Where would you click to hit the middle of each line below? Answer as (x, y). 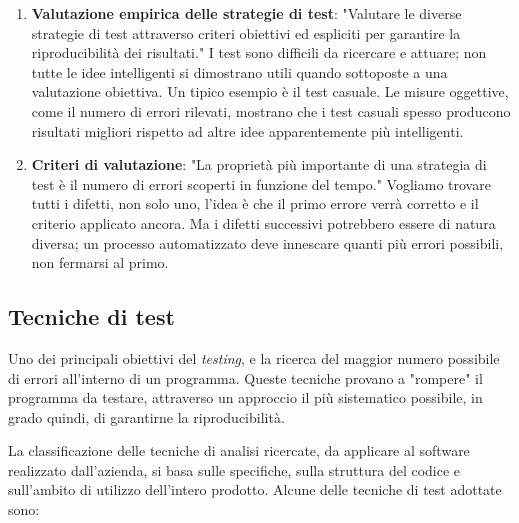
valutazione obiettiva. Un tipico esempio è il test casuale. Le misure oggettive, (270, 91)
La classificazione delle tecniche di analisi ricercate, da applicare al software (239, 450)
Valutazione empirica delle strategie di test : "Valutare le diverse (246, 13)
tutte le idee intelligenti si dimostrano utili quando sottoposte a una (239, 71)
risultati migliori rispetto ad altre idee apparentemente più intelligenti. (247, 130)
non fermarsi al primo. (100, 262)
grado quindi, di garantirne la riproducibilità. (146, 416)
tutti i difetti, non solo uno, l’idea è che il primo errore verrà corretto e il (255, 203)
